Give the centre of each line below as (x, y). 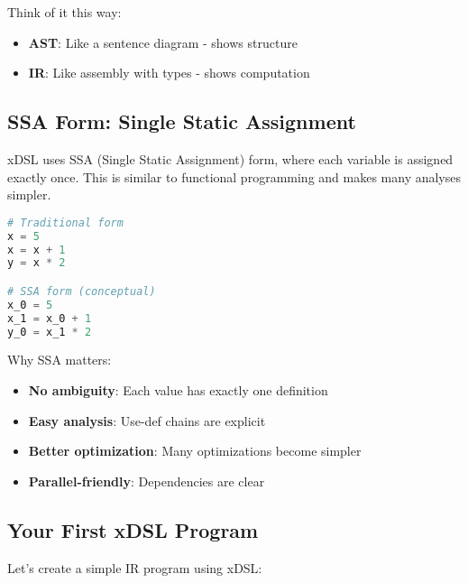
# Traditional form (65, 222)
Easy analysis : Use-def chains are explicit (147, 420)
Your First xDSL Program (133, 529)
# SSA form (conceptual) (82, 291)
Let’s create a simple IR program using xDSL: (135, 567)
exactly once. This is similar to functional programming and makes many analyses (234, 176)
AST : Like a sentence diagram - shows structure (163, 42)
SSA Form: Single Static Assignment (182, 121)
